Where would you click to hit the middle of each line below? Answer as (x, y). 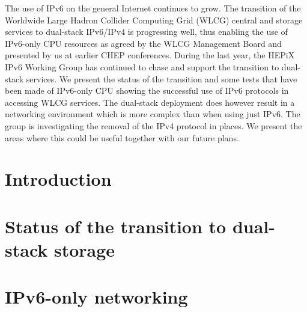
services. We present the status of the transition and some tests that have (162, 78)
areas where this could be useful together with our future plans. (122, 137)
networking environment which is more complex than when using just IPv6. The (153, 114)
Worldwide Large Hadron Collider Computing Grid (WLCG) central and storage (154, 20)
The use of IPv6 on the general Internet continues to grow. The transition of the (153, 8)
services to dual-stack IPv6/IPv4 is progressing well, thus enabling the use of (146, 32)
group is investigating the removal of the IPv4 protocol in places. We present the (153, 125)
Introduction (58, 179)
